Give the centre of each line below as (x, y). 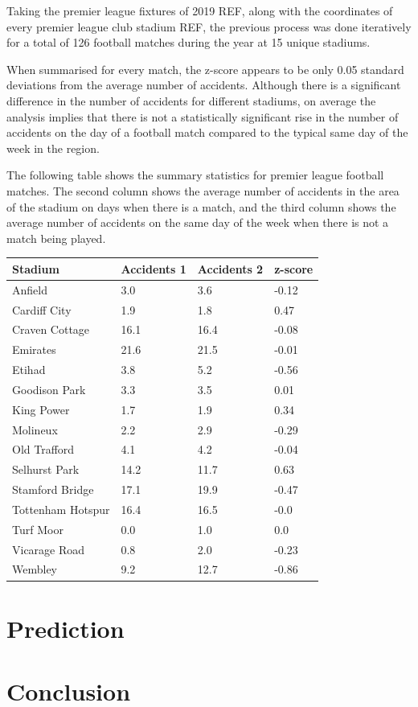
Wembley (35, 569)
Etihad (29, 370)
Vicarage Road (49, 549)
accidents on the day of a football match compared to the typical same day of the (207, 132)
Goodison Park (49, 389)
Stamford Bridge (53, 489)
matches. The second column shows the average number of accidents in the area (203, 190)
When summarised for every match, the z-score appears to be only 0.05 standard (205, 69)
